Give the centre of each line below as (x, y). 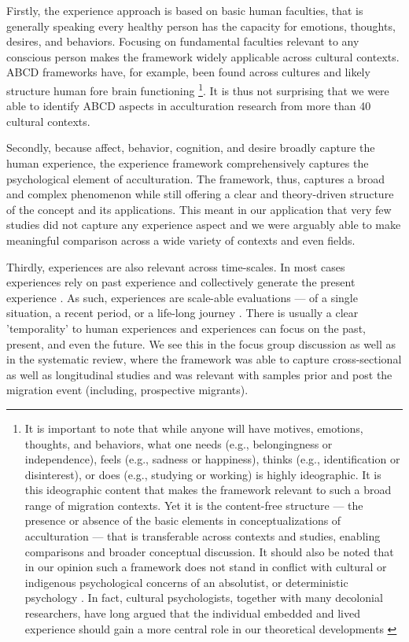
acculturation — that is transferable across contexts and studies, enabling (203, 536)
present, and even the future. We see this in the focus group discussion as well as (201, 343)
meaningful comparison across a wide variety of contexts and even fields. (181, 240)
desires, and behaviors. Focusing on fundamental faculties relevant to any (183, 41)
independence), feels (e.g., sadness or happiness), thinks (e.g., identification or (212, 459)
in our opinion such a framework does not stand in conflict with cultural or (206, 567)
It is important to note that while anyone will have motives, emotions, (194, 428)
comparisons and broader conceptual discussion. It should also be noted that (209, 551)
